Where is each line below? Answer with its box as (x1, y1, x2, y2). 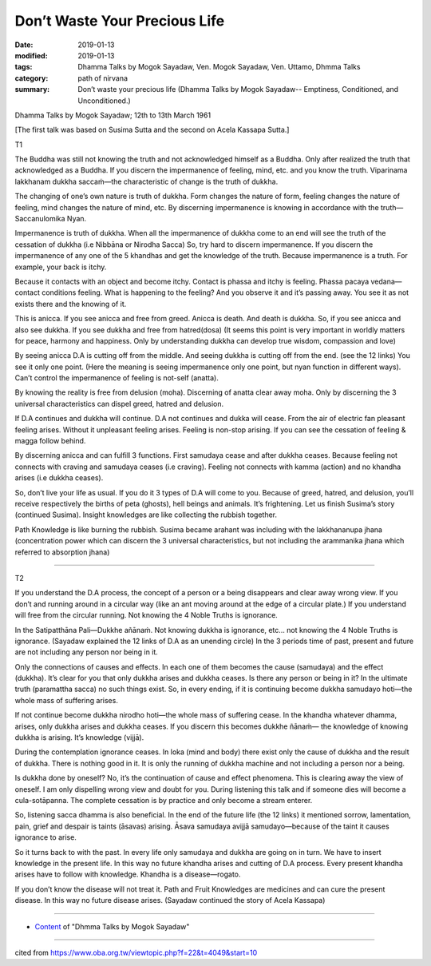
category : (14, 73, 49, 83)
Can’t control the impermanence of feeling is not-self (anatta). (14, 373, 219, 383)
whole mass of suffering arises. (14, 695, 119, 705)
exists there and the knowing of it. (14, 299, 127, 308)
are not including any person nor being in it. (14, 647, 159, 657)
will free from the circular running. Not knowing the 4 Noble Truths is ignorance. (14, 610, 279, 620)
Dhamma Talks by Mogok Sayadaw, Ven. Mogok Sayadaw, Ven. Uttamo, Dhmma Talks (77, 62, 361, 72)
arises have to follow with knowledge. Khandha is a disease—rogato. (14, 869, 241, 879)
